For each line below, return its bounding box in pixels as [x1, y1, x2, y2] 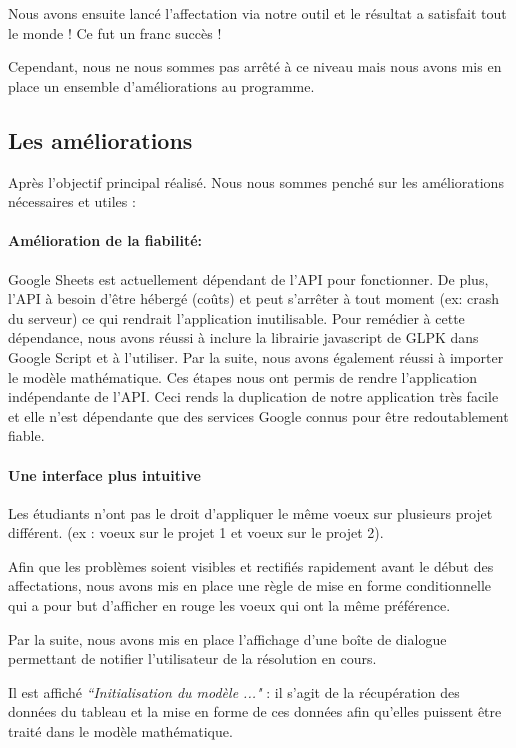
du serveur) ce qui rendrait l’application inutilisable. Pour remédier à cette [8, 307, 465, 328]
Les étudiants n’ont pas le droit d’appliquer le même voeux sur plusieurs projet [8, 502, 493, 523]
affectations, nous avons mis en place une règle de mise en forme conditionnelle [8, 575, 492, 596]
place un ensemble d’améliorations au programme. [8, 75, 315, 96]
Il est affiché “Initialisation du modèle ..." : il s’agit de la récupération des [8, 681, 460, 702]
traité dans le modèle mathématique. [8, 721, 233, 742]
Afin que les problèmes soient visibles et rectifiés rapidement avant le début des [8, 555, 494, 576]
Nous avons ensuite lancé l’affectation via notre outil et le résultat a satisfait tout [8, 3, 507, 23]
